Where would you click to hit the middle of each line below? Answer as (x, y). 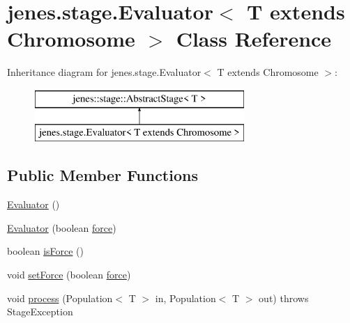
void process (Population (60, 298)
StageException (40, 312)
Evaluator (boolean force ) (62, 227)
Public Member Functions (102, 175)
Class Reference (254, 39)
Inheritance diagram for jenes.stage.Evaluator (104, 72)
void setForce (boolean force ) (69, 275)
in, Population (185, 298)
